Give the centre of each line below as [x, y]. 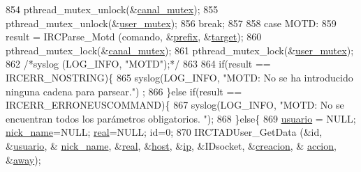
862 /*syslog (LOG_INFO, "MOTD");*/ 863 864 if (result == [138, 64]
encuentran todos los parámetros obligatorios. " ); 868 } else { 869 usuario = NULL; [181, 118]
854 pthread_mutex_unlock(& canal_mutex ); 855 [112, 9]
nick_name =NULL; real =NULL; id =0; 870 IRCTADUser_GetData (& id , [164, 132]
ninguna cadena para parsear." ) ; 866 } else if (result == [124, 91]
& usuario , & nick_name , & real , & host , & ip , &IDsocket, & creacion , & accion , [171, 145]
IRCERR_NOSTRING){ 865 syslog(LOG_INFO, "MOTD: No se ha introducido [179, 77]
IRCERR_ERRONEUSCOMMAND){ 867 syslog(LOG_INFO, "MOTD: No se [175, 105]
